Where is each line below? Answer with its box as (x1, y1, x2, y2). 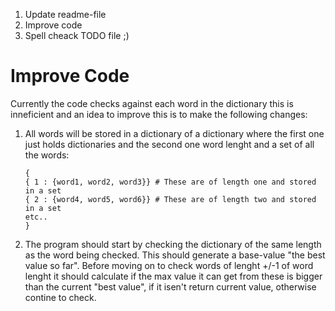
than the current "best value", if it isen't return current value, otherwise (24, 280, 317, 293)
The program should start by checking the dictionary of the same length (24, 238, 322, 250)
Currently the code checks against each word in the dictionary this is (10, 97, 294, 109)
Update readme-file (24, 9, 107, 20)
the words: (24, 149, 70, 161)
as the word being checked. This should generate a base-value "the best (24, 249, 326, 261)
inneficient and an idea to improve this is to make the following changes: (10, 108, 308, 120)
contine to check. (24, 291, 97, 303)
